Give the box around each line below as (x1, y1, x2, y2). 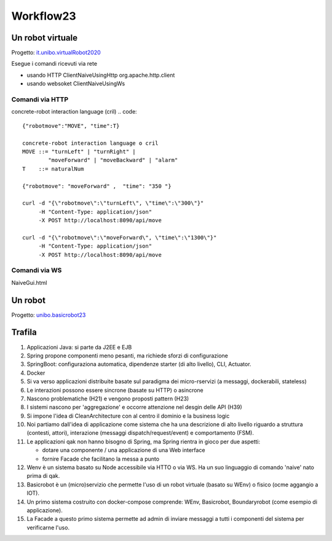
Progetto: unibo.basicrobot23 (11, 311, 86, 319)
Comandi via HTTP (11, 95, 69, 104)
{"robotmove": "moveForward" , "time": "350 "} (22, 182, 172, 190)
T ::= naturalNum (22, 165, 84, 172)
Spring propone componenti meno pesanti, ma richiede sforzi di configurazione (26, 352, 229, 359)
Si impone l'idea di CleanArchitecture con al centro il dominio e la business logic (26, 412, 230, 419)
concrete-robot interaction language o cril (22, 139, 159, 147)
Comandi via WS (11, 266, 62, 274)
